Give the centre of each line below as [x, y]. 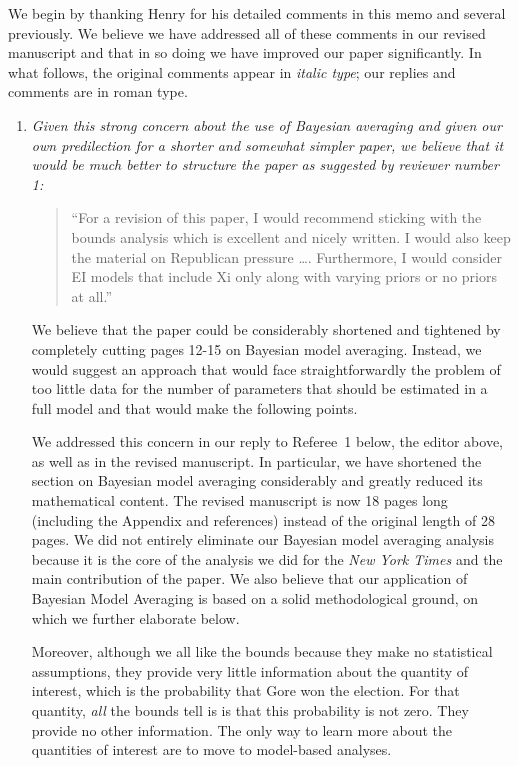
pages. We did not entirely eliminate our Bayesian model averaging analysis [263, 539]
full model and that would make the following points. [194, 407]
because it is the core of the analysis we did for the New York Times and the [267, 558]
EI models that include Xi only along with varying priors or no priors [284, 276]
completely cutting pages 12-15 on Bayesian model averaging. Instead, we [256, 348]
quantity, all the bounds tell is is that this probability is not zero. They [250, 710]
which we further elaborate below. [135, 617]
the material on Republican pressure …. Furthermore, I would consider [286, 256]
